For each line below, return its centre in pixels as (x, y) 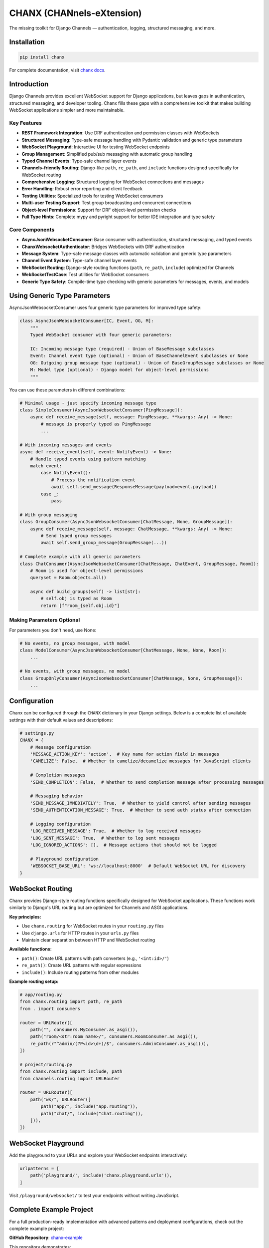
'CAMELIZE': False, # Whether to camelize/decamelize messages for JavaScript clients (140, 761)
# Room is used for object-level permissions (87, 571)
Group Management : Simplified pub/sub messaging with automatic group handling (107, 154)
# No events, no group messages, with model (75, 643)
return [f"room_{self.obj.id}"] (80, 606)
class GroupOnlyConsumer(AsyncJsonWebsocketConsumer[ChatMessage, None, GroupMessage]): (132, 678)
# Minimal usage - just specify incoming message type (88, 403)
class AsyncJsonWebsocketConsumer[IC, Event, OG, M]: (87, 321)
